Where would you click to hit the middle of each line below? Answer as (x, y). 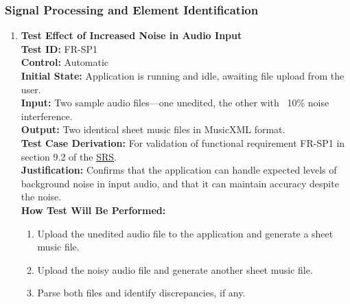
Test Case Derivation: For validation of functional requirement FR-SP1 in (183, 142)
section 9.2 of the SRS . (69, 156)
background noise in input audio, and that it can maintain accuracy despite (180, 183)
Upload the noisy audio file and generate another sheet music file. (175, 269)
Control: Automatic (65, 62)
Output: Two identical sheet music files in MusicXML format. (153, 129)
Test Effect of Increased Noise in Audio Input (131, 35)
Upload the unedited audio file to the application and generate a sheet (185, 233)
